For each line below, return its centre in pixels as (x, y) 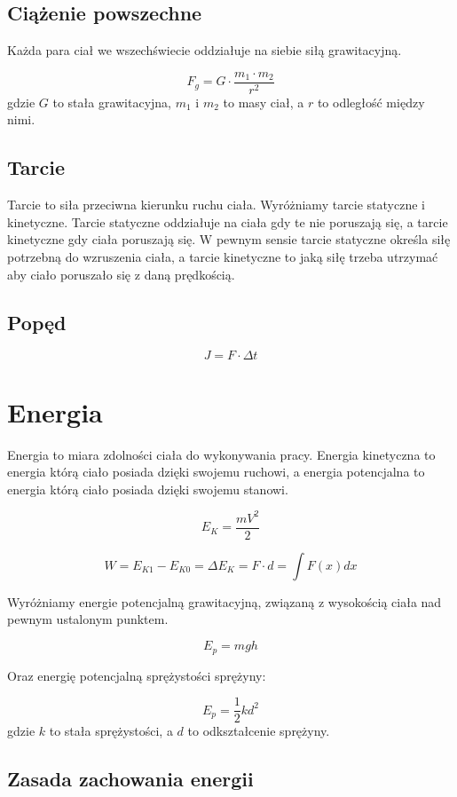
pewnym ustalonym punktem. (88, 619)
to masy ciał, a (264, 102)
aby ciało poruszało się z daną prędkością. (121, 274)
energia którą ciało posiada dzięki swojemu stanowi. (148, 489)
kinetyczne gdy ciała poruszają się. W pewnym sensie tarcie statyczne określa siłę (229, 239)
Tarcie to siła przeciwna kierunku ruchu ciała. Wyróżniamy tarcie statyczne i (217, 205)
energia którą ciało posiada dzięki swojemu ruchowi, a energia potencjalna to (216, 472)
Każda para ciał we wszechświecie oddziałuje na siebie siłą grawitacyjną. (205, 50)
